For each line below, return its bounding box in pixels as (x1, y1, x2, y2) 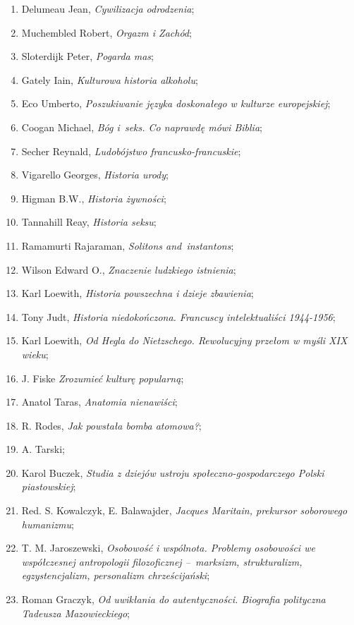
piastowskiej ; (21, 479, 76, 494)
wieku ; (21, 346, 49, 361)
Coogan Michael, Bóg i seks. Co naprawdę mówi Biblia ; (21, 119, 262, 134)
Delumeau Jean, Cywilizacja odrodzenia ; (21, 1, 195, 16)
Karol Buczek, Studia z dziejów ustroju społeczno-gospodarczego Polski (21, 465, 324, 480)
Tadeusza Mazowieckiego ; (21, 605, 130, 620)
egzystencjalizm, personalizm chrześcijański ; (21, 568, 210, 583)
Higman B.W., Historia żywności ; (21, 190, 166, 205)
